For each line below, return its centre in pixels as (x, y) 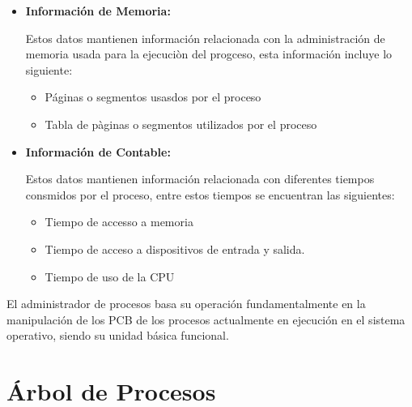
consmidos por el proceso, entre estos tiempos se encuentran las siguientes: (210, 194)
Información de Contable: (98, 151)
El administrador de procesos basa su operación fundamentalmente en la (186, 304)
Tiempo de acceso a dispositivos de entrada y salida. (175, 248)
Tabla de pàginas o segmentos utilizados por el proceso (181, 124)
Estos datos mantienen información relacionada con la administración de (205, 38)
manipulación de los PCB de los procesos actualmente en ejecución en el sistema (206, 319)
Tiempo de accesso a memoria (119, 222)
